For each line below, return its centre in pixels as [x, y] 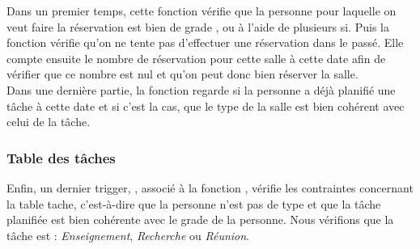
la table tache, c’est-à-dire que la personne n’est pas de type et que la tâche [194, 203]
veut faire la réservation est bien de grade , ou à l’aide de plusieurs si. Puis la [198, 26]
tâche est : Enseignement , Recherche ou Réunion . [128, 235]
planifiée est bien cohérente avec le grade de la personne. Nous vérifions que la [200, 219]
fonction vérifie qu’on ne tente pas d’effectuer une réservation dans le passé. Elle [205, 42]
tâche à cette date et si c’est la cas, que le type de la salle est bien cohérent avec [206, 106]
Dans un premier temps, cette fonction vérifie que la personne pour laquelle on [202, 11]
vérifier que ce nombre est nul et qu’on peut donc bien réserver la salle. [182, 74]
